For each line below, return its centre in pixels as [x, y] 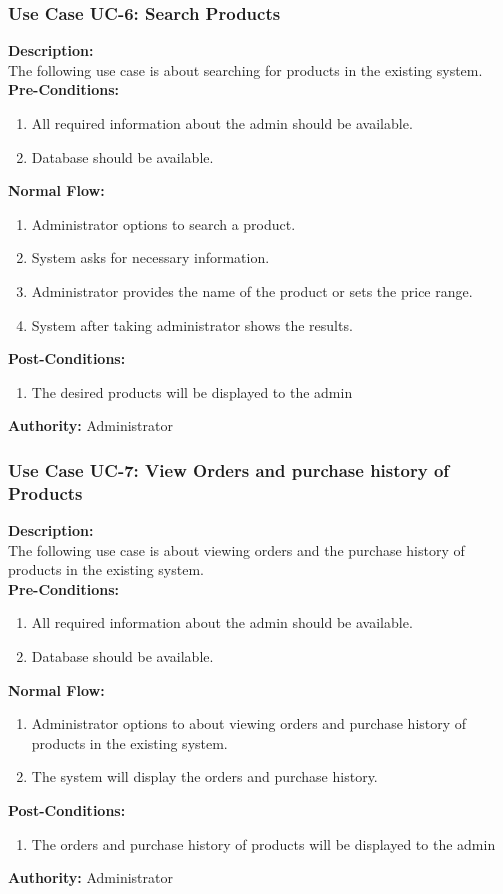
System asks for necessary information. [150, 257]
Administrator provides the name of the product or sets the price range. [252, 290]
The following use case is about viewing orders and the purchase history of [236, 549]
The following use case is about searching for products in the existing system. [245, 69]
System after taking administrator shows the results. [192, 324]
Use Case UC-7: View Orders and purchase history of [229, 469]
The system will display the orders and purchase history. [204, 776]
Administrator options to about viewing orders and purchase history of [249, 723]
